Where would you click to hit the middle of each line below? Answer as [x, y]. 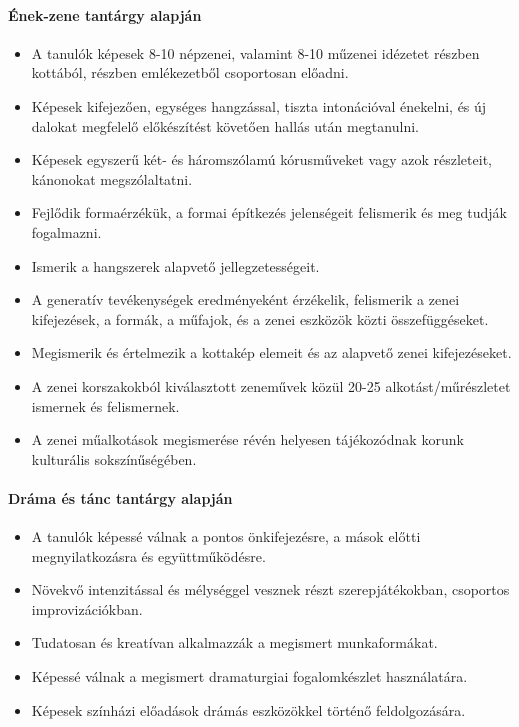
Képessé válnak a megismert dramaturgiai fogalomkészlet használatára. [249, 676]
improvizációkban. [87, 608]
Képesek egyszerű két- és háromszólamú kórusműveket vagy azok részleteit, [261, 159]
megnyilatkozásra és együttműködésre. [148, 555]
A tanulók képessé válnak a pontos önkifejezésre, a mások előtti [226, 536]
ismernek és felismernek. [105, 405]
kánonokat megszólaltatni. [112, 178]
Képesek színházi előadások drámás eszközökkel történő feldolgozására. [248, 709]
